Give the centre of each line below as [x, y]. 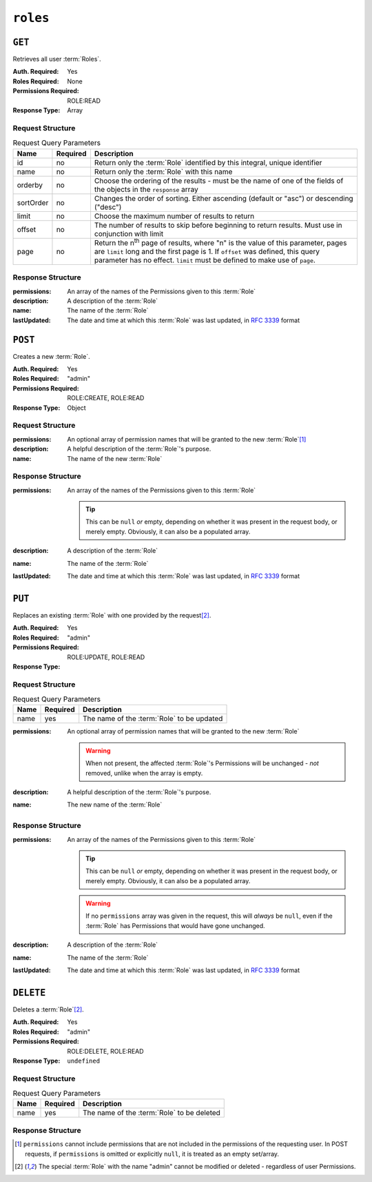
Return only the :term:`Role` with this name [163, 171]
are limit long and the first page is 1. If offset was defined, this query [207, 251]
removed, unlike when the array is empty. [144, 773]
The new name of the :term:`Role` [115, 805]
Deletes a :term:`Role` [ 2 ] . [48, 1009]
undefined [83, 1061]
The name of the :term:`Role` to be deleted [152, 1113]
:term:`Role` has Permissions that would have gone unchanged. [175, 925]
